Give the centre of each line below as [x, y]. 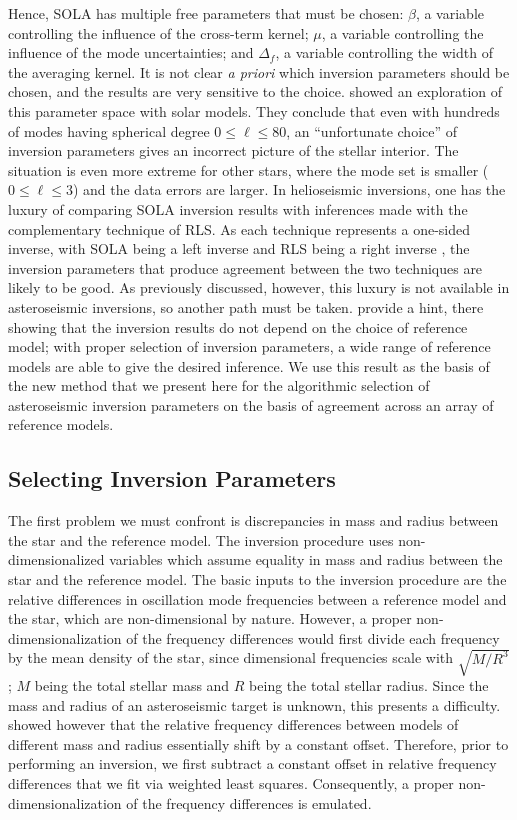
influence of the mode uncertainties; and [131, 52]
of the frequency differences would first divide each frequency [313, 637]
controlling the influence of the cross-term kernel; [158, 32]
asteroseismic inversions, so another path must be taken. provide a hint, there [246, 306]
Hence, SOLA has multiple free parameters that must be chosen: [206, 13]
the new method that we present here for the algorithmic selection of [219, 385]
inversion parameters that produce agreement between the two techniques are [245, 267]
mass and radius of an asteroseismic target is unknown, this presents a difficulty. [254, 704]
